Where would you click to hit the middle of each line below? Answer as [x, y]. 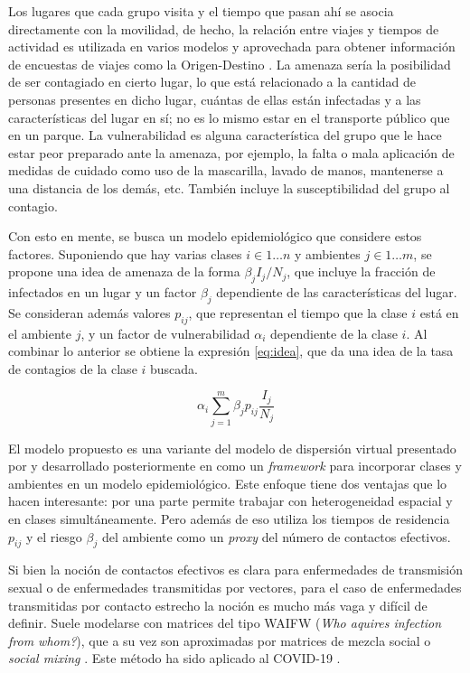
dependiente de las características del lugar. [337, 292]
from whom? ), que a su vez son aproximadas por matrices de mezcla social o [220, 640]
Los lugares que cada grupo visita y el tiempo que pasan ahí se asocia [201, 11]
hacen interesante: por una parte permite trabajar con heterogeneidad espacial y [230, 501]
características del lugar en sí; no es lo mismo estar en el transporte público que [229, 117]
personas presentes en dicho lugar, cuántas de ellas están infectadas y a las [215, 99]
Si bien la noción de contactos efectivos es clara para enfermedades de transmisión [236, 570]
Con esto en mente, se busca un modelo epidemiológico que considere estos [215, 236]
